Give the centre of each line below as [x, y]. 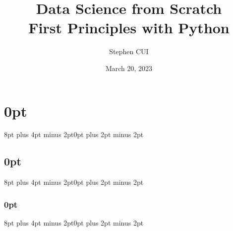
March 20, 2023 [129, 68]
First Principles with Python [129, 28]
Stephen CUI [129, 51]
